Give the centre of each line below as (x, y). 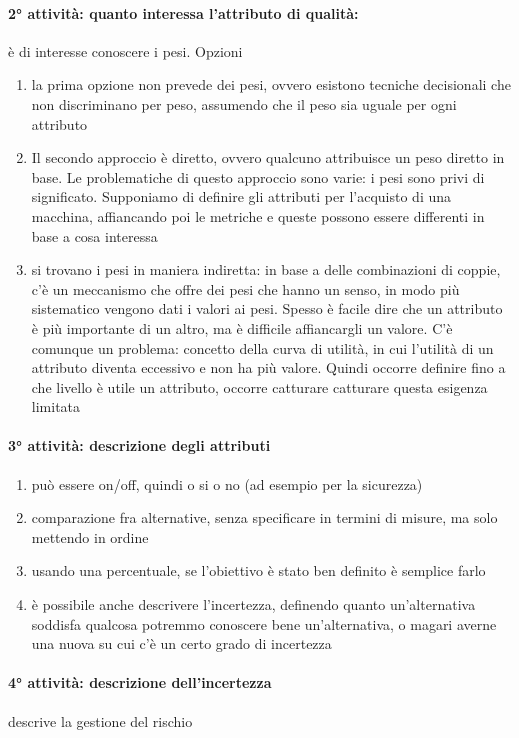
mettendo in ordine (90, 536)
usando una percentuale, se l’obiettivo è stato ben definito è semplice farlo (258, 570)
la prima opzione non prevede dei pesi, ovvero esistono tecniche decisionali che (271, 84)
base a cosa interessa (94, 235)
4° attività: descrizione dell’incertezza (140, 682)
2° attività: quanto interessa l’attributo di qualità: (183, 12)
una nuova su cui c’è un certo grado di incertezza (181, 643)
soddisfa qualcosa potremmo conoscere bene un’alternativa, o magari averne (264, 623)
